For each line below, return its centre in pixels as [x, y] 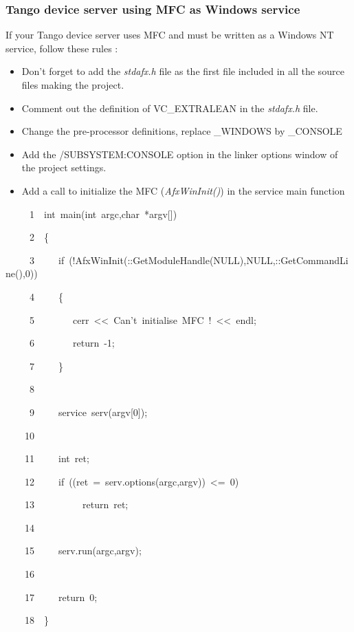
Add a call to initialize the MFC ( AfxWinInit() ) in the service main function [183, 190]
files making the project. [73, 85]
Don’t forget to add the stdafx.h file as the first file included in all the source [183, 71]
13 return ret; [76, 504]
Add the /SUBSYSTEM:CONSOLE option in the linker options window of [180, 154]
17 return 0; [61, 597]
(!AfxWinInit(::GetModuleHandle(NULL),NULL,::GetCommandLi [209, 260]
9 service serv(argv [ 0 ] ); [88, 412]
